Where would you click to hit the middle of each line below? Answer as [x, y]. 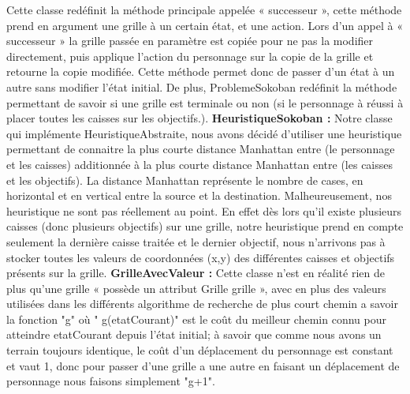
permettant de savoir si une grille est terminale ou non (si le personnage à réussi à [205, 102]
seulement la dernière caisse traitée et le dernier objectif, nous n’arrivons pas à [196, 241]
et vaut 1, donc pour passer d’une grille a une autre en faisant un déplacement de [203, 365]
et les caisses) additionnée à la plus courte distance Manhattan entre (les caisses [199, 164]
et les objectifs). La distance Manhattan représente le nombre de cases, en [185, 180]
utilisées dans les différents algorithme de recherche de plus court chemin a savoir [202, 304]
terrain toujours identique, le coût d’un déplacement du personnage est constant [200, 350]
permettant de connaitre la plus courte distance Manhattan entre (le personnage [201, 149]
